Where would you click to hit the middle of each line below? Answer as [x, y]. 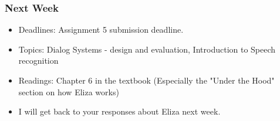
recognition [38, 61]
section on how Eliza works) [69, 91]
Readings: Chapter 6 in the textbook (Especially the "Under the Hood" [146, 80]
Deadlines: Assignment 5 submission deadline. [101, 30]
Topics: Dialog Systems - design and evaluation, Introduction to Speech [147, 49]
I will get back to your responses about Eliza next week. [119, 111]
